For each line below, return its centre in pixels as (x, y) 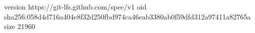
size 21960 (20, 26)
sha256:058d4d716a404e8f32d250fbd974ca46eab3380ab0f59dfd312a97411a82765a (127, 16)
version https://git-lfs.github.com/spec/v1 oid (75, 6)
